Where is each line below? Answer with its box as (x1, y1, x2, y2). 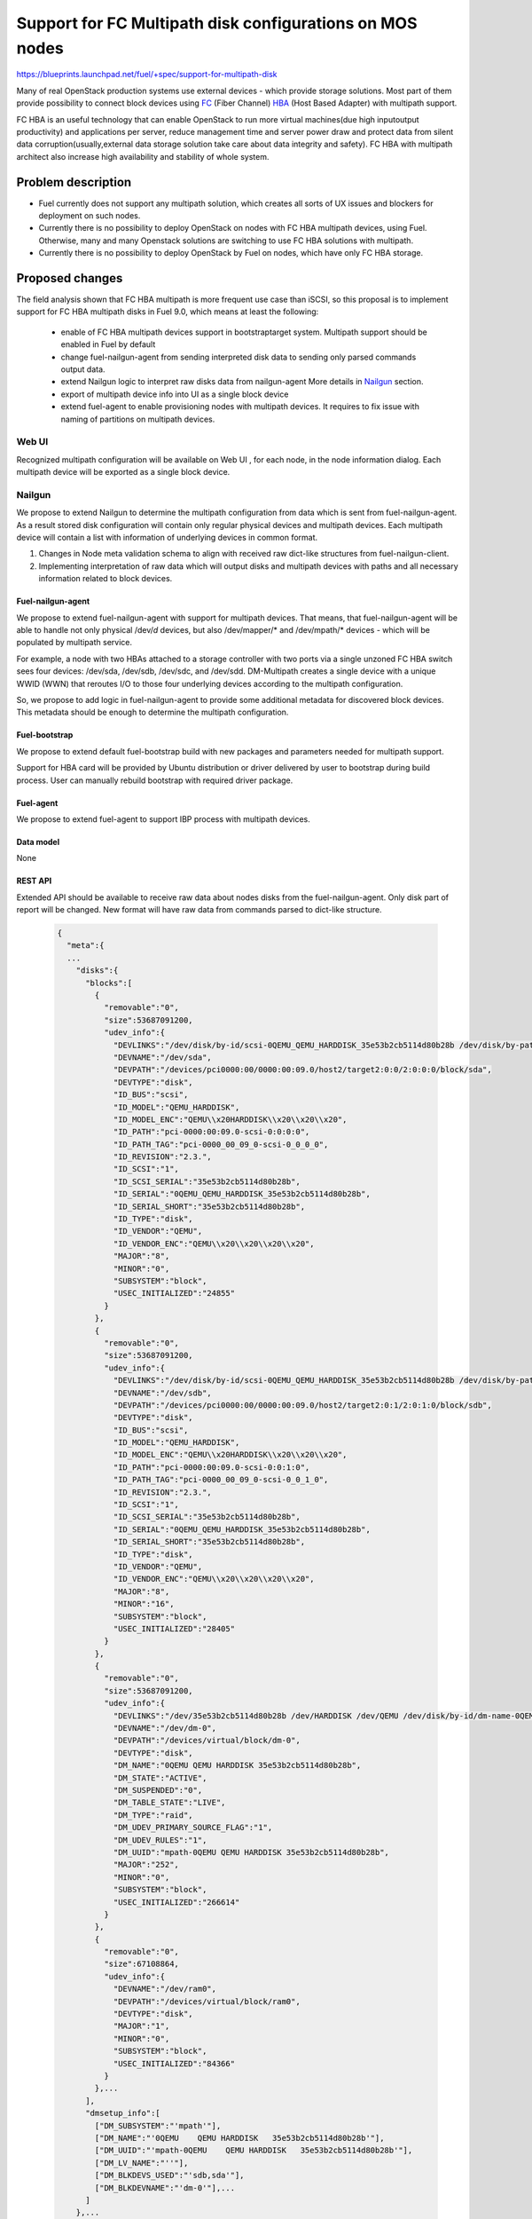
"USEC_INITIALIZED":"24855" (113, 1288, 235, 1299)
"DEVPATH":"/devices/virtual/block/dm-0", (113, 1735, 301, 1746)
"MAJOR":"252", (113, 1860, 179, 1870)
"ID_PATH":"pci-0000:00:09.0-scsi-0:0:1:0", (113, 1462, 310, 1473)
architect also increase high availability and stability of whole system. (16, 151, 270, 162)
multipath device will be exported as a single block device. (16, 467, 231, 478)
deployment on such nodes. (38, 209, 141, 221)
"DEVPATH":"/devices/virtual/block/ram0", (113, 1996, 301, 2006)
